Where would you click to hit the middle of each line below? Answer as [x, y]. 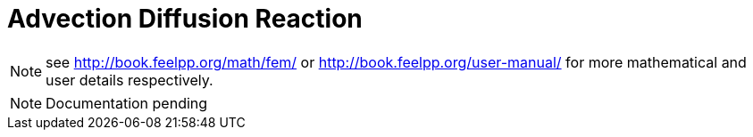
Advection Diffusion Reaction [185, 19]
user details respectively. [130, 80]
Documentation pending [127, 103]
